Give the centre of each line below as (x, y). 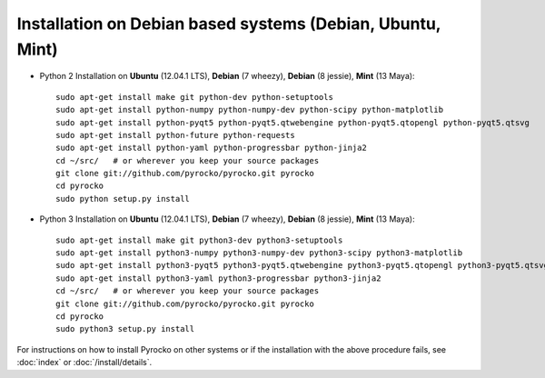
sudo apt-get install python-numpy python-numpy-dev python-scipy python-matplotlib (250, 110)
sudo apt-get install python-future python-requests (175, 135)
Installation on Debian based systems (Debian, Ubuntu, (229, 24)
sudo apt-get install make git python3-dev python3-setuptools (199, 240)
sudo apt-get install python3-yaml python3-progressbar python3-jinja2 (218, 278)
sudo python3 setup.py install (125, 329)
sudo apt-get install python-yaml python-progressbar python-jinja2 (211, 148)
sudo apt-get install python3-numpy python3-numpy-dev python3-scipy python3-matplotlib (259, 253)
